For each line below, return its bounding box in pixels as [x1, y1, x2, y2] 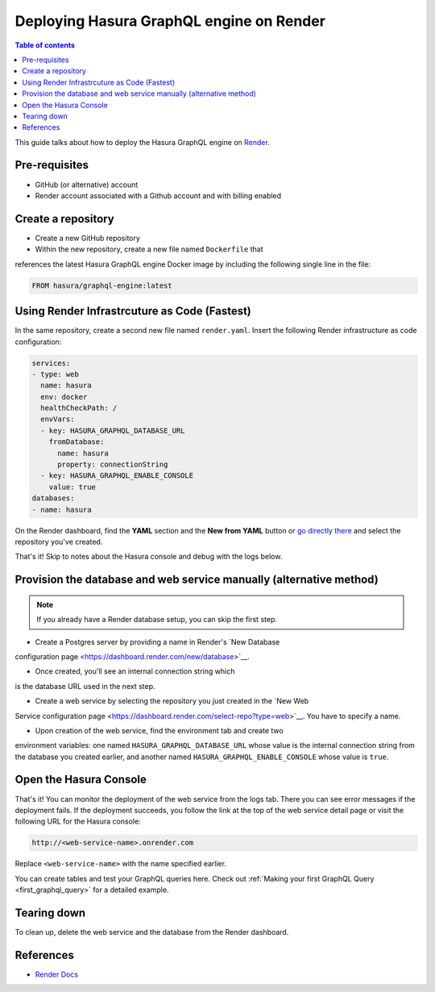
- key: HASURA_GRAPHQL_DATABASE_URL [40, 425, 185, 435]
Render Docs [35, 969, 79, 979]
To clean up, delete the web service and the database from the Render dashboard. [14, 928, 289, 937]
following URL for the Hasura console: [14, 816, 141, 826]
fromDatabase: [48, 438, 105, 446]
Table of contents [14, 40, 76, 50]
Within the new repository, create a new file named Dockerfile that [35, 244, 263, 254]
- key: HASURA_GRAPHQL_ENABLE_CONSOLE [40, 471, 193, 480]
